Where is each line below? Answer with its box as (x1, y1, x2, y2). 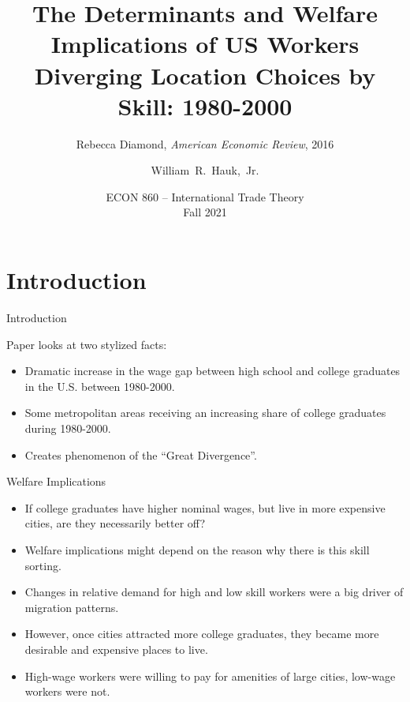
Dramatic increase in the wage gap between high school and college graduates (24, 362, 401, 379)
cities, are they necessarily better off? (24, 515, 205, 531)
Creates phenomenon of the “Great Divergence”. (24, 446, 257, 463)
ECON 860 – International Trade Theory (106, 188, 304, 205)
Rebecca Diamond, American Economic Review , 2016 (76, 135, 334, 152)
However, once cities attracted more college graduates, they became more (24, 625, 379, 642)
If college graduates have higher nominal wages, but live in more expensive (24, 499, 386, 516)
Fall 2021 (183, 204, 227, 220)
